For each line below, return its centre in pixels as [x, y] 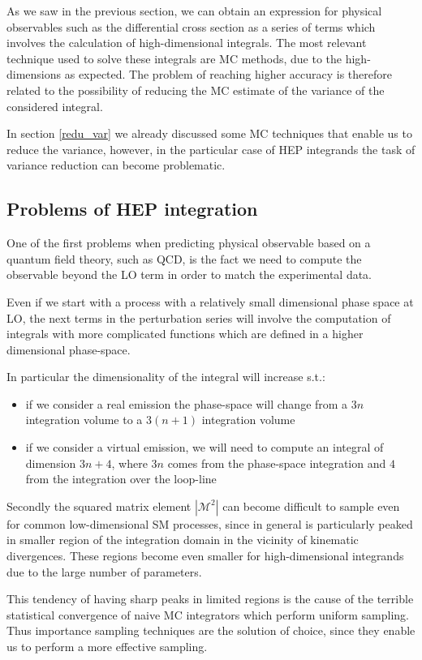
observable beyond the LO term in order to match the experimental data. [189, 274]
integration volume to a [84, 420]
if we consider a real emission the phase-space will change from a [187, 403]
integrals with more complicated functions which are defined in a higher [185, 334]
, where [129, 463]
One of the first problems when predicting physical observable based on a [189, 243]
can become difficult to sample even [311, 506]
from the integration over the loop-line [121, 479]
